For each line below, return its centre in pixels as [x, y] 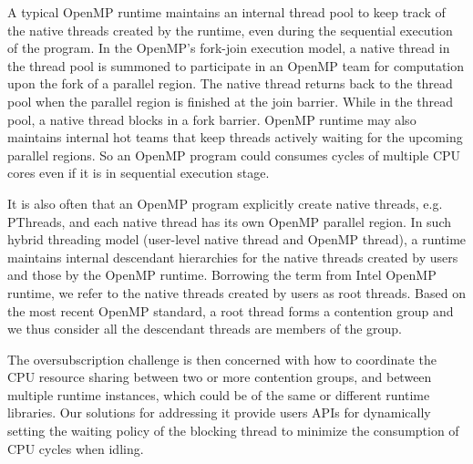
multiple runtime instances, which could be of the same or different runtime [219, 394]
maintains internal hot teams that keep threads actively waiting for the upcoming [235, 137]
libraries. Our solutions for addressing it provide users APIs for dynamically [219, 412]
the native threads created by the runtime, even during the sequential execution [230, 30]
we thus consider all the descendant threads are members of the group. [205, 329]
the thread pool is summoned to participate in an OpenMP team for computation [236, 65]
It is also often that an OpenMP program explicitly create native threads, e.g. [225, 203]
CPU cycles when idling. [76, 448]
